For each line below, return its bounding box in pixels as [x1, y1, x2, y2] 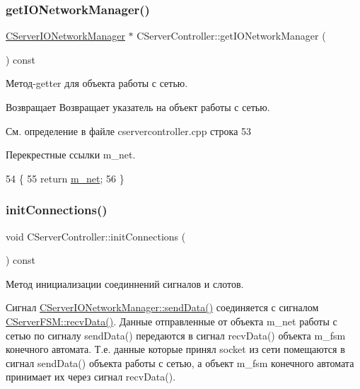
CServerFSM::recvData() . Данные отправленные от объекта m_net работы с [6, 313, 337, 328]
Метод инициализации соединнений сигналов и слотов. [6, 276, 244, 291]
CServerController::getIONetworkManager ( [137, 28, 326, 43]
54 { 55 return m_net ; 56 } [6, 170, 124, 185]
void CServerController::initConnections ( [6, 228, 186, 243]
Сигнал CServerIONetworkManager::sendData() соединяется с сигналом [6, 300, 319, 315]
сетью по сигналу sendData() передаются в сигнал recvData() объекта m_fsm [6, 327, 346, 342]
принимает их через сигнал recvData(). [6, 369, 176, 384]
